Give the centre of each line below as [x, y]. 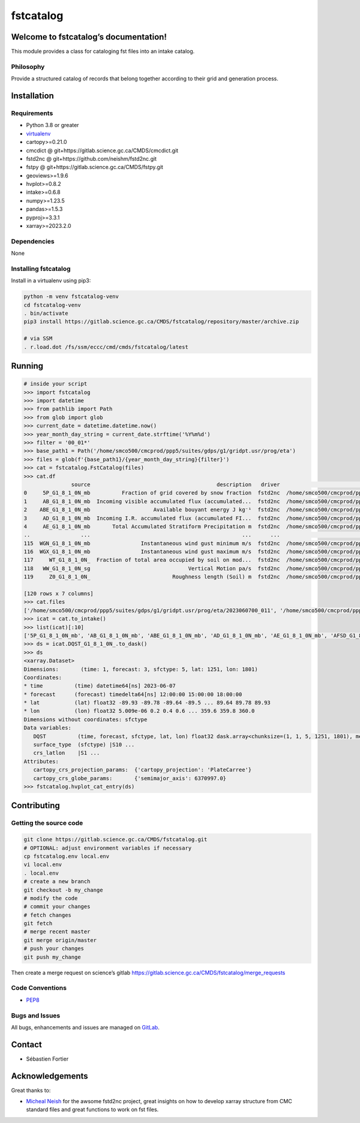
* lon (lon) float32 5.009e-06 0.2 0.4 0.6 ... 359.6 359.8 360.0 [139, 711]
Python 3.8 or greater [52, 125]
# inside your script [55, 384]
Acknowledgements [49, 1076]
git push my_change [52, 957]
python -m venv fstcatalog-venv [71, 296]
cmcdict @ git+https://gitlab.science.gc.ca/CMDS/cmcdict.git [102, 150]
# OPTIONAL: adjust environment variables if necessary [108, 848]
